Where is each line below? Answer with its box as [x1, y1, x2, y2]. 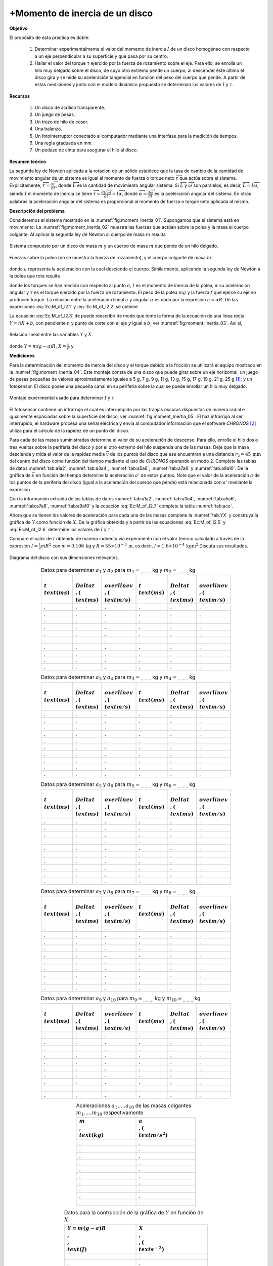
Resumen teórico [9, 159, 47, 165]
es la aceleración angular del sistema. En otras [154, 190, 251, 197]
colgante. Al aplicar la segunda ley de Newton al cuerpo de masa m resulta [9, 231, 166, 238]
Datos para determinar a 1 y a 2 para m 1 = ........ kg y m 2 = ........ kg [40, 566, 196, 575]
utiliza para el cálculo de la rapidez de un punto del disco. [9, 427, 130, 433]
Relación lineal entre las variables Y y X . [9, 332, 93, 338]
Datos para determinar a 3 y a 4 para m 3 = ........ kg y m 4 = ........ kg [40, 674, 196, 682]
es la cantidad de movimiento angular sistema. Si [77, 182, 179, 188]
